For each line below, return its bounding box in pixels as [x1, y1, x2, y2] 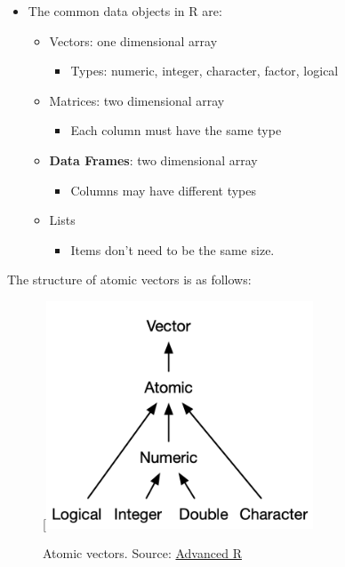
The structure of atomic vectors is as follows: [7, 270, 252, 289]
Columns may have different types [70, 180, 257, 199]
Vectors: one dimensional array [49, 31, 218, 50]
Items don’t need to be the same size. [70, 240, 275, 259]
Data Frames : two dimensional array [49, 150, 258, 169]
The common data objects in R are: [28, 2, 222, 20]
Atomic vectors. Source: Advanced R [43, 544, 242, 563]
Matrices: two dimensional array [49, 91, 225, 109]
